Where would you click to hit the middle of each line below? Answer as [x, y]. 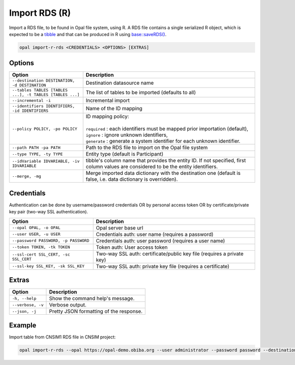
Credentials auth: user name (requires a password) [155, 234]
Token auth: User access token [132, 247]
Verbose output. [68, 305]
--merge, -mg [27, 176]
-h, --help [24, 298]
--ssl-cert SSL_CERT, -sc [41, 254]
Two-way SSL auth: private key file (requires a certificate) [163, 266]
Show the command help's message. [92, 299]
